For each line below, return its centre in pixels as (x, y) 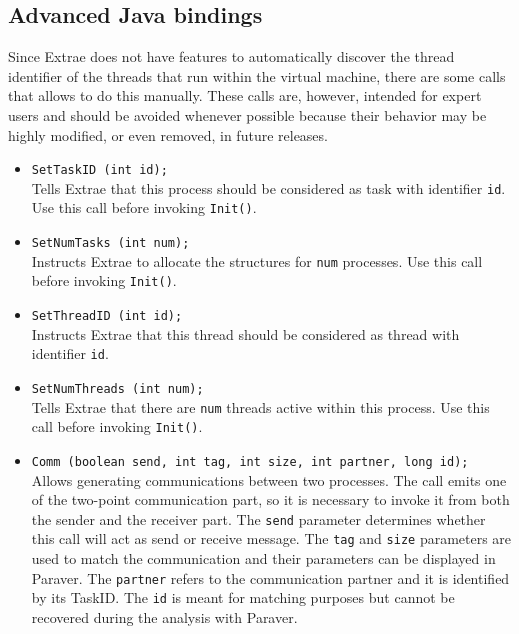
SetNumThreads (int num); (117, 389)
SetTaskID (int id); (99, 170)
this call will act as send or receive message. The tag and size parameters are (271, 538)
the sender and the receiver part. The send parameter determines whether (258, 518)
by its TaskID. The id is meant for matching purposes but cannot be (243, 597)
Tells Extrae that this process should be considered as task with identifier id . (268, 187)
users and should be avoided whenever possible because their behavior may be (247, 114)
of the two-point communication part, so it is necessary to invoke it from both (270, 499)
